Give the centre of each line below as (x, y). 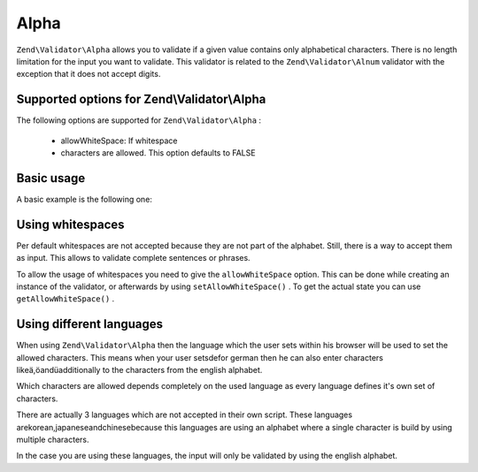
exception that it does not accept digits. (89, 74)
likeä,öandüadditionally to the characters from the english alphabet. (139, 370)
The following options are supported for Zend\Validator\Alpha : (139, 120)
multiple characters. (53, 440)
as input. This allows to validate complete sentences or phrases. (134, 258)
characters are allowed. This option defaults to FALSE (158, 153)
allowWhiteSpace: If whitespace (119, 141)
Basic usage (51, 178)
